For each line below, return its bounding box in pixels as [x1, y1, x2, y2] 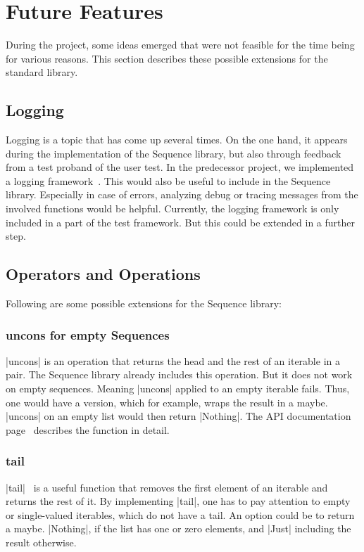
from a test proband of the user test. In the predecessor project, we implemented [6, 160, 354, 174]
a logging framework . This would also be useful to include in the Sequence [6, 173, 331, 188]
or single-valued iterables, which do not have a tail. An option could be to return [6, 507, 355, 522]
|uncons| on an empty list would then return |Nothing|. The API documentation [6, 409, 351, 423]
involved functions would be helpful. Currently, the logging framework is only [6, 201, 339, 216]
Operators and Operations [6, 263, 201, 285]
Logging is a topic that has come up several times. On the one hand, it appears [6, 132, 348, 147]
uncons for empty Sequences [6, 326, 170, 343]
